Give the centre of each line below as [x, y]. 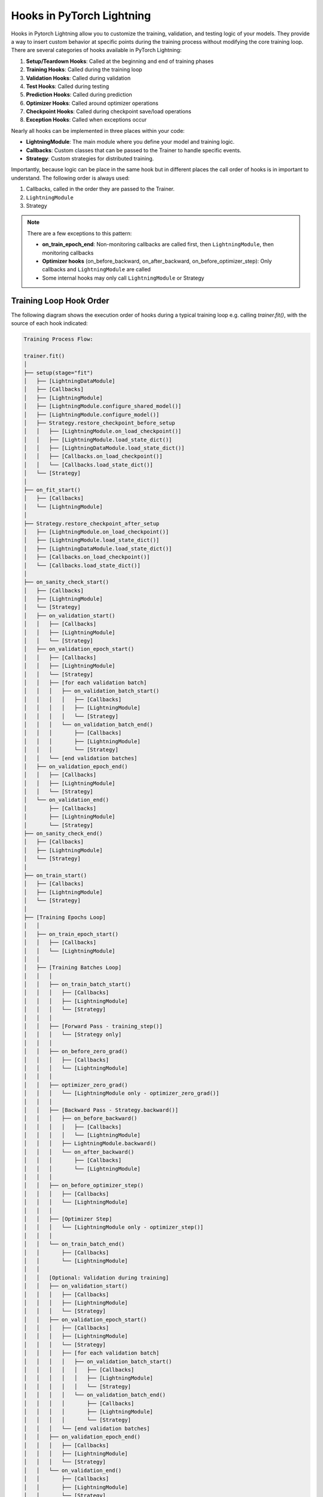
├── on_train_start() [55, 875]
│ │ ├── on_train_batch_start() [77, 984]
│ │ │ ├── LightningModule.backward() [90, 1143]
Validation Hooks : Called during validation [78, 78]
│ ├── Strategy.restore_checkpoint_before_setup [100, 423]
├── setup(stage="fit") [59, 372]
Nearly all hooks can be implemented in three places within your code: [98, 131]
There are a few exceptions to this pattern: [80, 233]
